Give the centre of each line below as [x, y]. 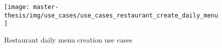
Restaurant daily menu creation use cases [68, 39]
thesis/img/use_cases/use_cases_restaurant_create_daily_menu [111, 15]
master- [46, 7]
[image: [17, 7]
